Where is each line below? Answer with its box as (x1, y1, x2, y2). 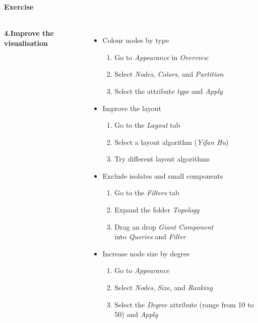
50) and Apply (114, 309, 158, 319)
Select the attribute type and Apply (114, 85, 223, 96)
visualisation (4, 37, 48, 48)
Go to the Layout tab (114, 120, 180, 130)
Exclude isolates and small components (102, 170, 223, 181)
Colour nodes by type (102, 35, 169, 45)
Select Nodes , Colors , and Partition (114, 69, 224, 79)
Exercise (4, 1, 34, 12)
